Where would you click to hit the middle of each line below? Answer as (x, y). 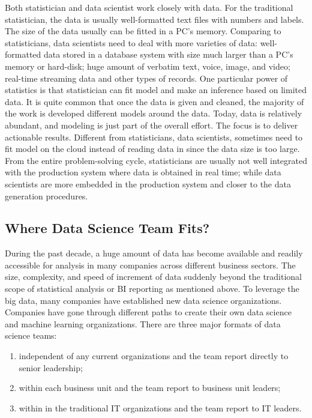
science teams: (31, 335)
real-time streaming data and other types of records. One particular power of (146, 78)
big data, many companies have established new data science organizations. (143, 300)
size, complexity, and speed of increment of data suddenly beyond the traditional (154, 277)
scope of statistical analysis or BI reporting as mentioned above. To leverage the (152, 289)
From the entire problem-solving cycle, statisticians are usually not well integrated (156, 160)
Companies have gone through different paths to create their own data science (148, 312)
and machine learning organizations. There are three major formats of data (143, 323)
